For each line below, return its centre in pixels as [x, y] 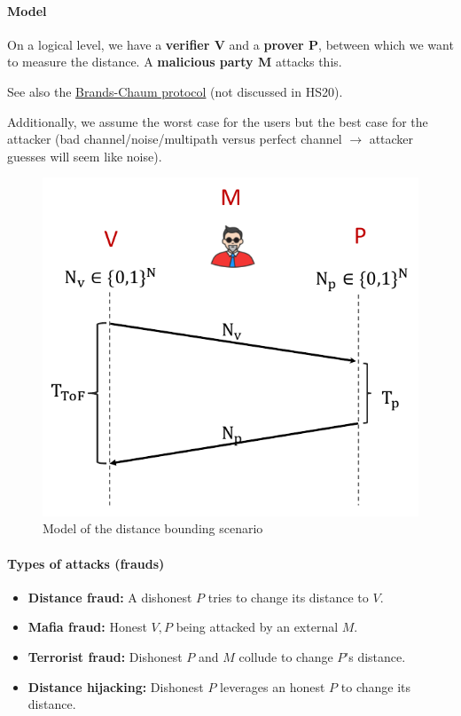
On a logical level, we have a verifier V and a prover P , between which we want [230, 44]
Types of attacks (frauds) [86, 563]
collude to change [286, 656]
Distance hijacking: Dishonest [116, 686]
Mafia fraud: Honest [87, 627]
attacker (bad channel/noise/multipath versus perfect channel [175, 139]
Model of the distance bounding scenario [153, 528]
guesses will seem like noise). [85, 156]
